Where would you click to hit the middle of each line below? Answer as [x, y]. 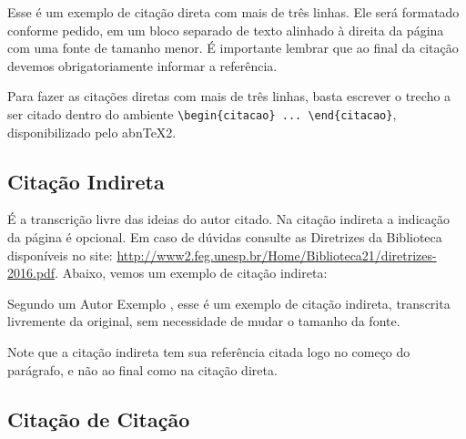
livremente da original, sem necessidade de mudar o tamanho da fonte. [204, 321]
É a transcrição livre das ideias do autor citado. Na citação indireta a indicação [228, 219]
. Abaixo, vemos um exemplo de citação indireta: [191, 273]
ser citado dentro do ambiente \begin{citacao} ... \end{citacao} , [202, 113]
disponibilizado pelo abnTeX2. [92, 132]
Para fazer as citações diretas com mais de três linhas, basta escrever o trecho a [229, 96]
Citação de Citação [99, 419]
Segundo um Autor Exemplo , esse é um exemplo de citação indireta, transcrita [229, 303]
